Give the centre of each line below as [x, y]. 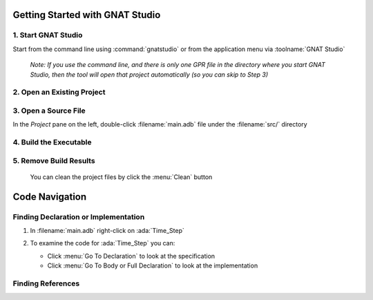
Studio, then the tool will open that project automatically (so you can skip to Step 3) [149, 74]
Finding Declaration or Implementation [79, 216]
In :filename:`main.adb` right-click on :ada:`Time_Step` [107, 230]
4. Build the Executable [52, 142]
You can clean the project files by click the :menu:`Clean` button [121, 177]
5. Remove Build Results [54, 160]
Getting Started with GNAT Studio [87, 15]
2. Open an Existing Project [59, 92]
